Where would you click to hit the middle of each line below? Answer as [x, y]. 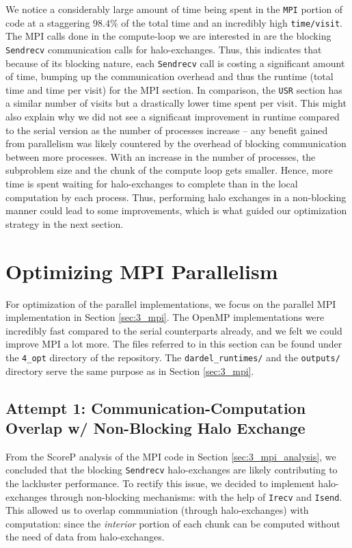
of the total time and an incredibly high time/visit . [232, 22]
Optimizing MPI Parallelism [142, 271]
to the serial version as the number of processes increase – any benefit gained [167, 130]
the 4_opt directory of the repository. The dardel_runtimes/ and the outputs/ [173, 357]
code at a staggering [48, 22]
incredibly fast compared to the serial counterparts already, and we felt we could [174, 330]
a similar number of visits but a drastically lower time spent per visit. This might [176, 103]
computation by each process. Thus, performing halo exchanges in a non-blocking [176, 197]
